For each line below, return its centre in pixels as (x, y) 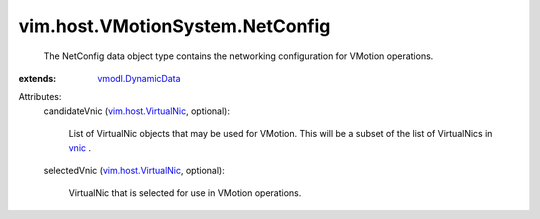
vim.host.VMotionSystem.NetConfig (174, 26)
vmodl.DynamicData (139, 78)
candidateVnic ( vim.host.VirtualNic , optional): (136, 111)
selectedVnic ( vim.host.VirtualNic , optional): (134, 170)
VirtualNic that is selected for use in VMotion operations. (185, 193)
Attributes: (40, 97)
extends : (37, 78)
